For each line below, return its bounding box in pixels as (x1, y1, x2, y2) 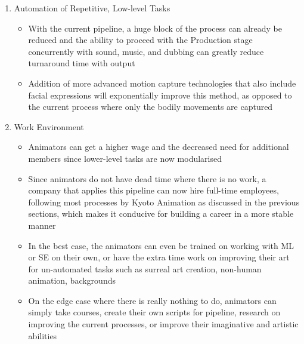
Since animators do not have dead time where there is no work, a (28, 172, 266, 185)
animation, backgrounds (28, 274, 116, 287)
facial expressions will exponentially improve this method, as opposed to (28, 88, 292, 101)
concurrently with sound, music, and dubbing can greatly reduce (28, 45, 264, 57)
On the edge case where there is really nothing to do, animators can (28, 294, 277, 306)
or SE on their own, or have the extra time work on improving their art (28, 251, 290, 263)
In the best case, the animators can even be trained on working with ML (28, 239, 294, 251)
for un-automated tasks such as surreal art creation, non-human (28, 262, 262, 275)
